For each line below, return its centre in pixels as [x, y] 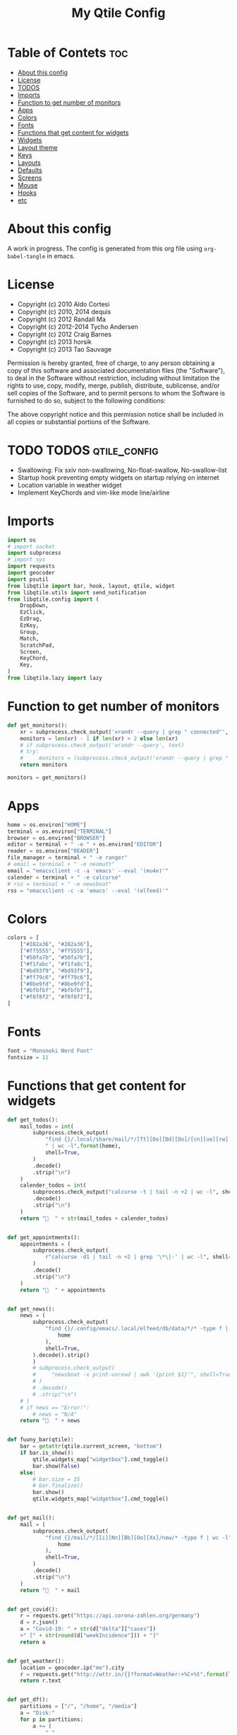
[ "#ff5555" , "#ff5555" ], [56, 951]
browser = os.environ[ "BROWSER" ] [56, 838]
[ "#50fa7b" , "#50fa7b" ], [56, 957]
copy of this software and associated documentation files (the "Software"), [116, 370]
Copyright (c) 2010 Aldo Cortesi [63, 304]
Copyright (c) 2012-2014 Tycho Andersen [78, 326]
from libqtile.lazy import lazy [55, 678]
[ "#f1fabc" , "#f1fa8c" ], [56, 964]
